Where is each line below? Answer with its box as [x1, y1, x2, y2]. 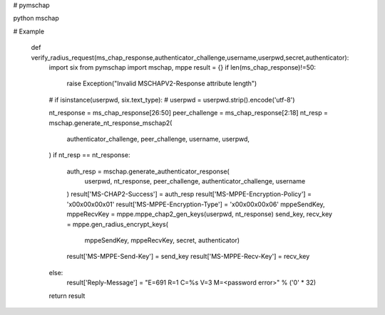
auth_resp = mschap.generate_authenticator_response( [66, 167, 230, 176]
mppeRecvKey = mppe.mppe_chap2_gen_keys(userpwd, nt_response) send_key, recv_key [66, 210, 333, 218]
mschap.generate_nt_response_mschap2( [48, 118, 173, 127]
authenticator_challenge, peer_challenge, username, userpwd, [66, 134, 250, 143]
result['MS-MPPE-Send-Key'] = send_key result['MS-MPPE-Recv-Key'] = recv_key [66, 252, 310, 261]
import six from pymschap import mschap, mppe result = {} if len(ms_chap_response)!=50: [48, 63, 317, 71]
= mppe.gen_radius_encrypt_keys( [66, 220, 169, 228]
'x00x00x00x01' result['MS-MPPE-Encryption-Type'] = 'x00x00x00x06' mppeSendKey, [66, 200, 325, 208]
